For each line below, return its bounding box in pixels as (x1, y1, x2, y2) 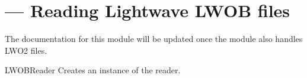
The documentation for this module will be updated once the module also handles (5, 32, 303, 45)
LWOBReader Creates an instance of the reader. (5, 64, 181, 76)
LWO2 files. (5, 44, 47, 56)
